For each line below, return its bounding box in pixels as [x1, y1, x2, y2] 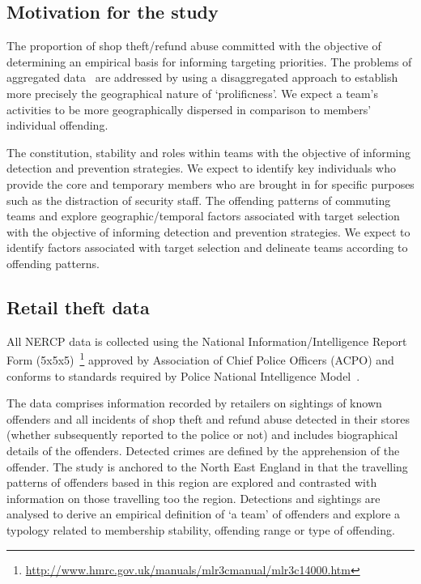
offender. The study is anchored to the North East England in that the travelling [6, 458, 408, 475]
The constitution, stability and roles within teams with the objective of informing [6, 143, 410, 160]
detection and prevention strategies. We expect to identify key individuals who [6, 160, 396, 177]
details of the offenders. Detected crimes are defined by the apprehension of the [6, 441, 400, 458]
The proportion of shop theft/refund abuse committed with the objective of [6, 37, 381, 54]
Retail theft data [6, 294, 150, 319]
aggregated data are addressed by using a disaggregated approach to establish [6, 69, 398, 86]
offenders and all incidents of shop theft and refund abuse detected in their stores [6, 410, 410, 427]
